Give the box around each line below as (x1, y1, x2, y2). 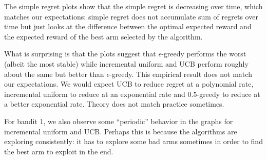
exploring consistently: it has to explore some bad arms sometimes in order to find (4, 136, 263, 147)
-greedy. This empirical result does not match (109, 68, 252, 79)
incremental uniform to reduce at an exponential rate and (4, 88, 185, 99)
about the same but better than (4, 68, 104, 79)
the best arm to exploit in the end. (4, 146, 113, 156)
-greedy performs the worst (161, 48, 246, 59)
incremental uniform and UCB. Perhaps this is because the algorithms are (4, 126, 237, 136)
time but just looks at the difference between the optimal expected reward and (4, 21, 252, 32)
